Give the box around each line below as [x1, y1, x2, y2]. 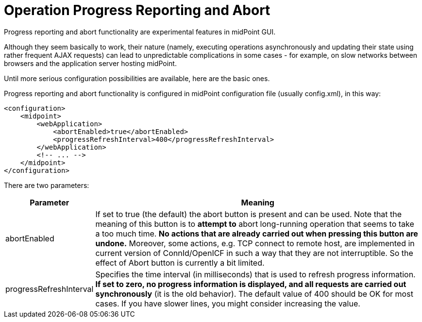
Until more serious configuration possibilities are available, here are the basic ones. [4, 74, 270, 83]
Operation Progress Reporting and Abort [4, 2, 270, 18]
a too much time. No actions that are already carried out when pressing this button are [95, 228, 418, 238]
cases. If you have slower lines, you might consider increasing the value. [95, 298, 360, 308]
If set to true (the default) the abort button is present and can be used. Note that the [95, 209, 402, 219]
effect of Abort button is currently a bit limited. [95, 257, 265, 268]
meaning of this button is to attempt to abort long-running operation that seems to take [95, 219, 414, 229]
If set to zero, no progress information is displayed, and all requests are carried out [95, 279, 406, 289]
